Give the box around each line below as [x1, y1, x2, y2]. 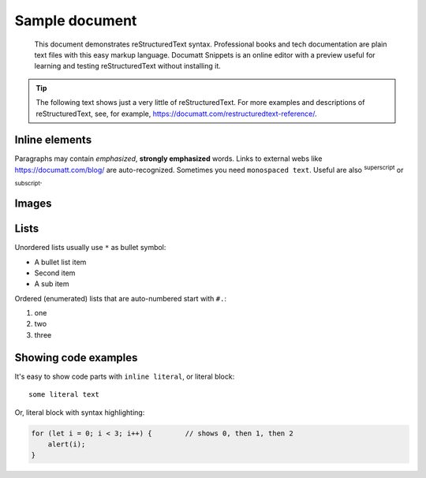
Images [14, 197, 52, 210]
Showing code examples [14, 351, 138, 364]
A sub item [34, 279, 70, 289]
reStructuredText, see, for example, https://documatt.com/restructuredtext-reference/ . [35, 109, 317, 118]
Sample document [14, 12, 137, 29]
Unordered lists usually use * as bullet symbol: [14, 243, 166, 252]
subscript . [14, 176, 43, 187]
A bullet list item [34, 257, 87, 267]
